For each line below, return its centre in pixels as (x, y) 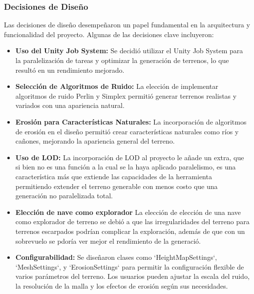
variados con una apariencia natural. (70, 105)
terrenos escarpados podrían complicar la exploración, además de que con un (130, 231)
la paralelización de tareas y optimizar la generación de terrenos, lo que (122, 60)
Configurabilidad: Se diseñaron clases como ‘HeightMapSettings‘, (116, 257)
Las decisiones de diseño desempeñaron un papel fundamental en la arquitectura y (127, 25)
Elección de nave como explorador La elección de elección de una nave (128, 212)
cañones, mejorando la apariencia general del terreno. (95, 141)
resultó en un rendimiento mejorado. (70, 70)
